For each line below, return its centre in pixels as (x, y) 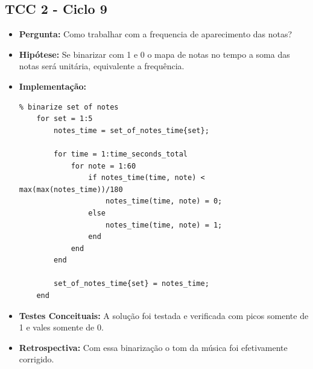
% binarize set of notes (69, 107)
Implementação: (52, 86)
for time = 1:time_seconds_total (121, 154)
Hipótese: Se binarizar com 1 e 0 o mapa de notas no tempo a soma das (154, 54)
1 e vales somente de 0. (61, 327)
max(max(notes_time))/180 (71, 189)
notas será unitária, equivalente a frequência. (102, 66)
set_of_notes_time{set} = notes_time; (131, 284)
